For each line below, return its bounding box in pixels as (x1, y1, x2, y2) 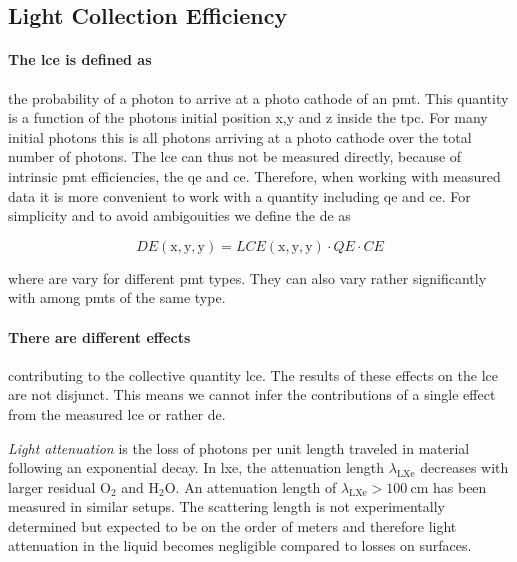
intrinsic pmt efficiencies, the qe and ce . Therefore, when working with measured (8, 165, 501, 186)
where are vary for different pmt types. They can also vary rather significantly (8, 267, 487, 288)
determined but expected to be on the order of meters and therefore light (8, 515, 457, 536)
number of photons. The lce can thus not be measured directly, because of (8, 146, 462, 167)
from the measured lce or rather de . (8, 403, 226, 424)
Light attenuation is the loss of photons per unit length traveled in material (8, 437, 470, 458)
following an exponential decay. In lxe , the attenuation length (8, 457, 385, 478)
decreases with (420, 457, 509, 478)
